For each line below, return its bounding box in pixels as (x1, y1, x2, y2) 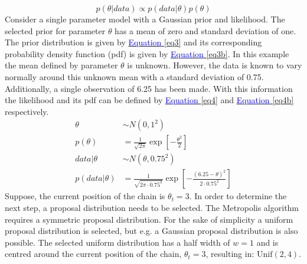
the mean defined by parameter (5, 59, 118, 71)
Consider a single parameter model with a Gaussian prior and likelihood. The (5, 13, 285, 25)
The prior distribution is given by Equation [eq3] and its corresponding (5, 36, 262, 48)
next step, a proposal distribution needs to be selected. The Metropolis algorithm (5, 202, 299, 214)
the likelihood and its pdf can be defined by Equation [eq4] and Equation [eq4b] (5, 94, 294, 106)
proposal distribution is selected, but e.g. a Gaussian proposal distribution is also (5, 225, 298, 237)
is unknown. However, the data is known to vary (127, 59, 302, 71)
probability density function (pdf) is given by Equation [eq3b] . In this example (5, 47, 289, 60)
